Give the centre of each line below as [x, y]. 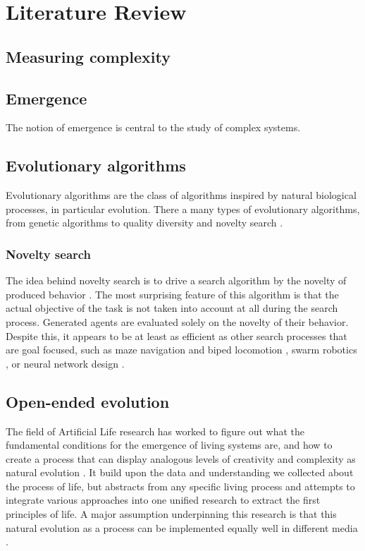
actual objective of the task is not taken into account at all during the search [172, 308]
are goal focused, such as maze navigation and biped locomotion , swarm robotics [181, 350]
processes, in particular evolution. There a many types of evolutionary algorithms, [183, 208]
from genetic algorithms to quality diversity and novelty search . [144, 223]
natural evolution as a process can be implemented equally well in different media [182, 527]
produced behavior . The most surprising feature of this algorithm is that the [172, 294]
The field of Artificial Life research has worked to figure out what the [155, 431]
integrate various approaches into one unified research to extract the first [163, 500]
